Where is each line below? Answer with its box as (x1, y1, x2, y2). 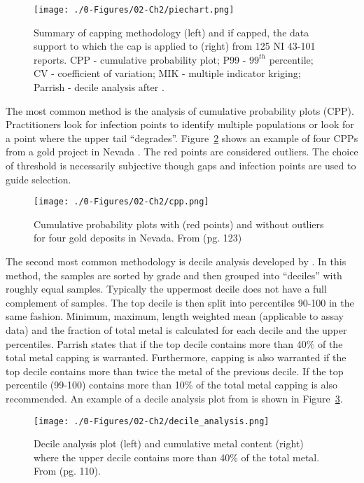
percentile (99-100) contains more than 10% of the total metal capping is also (6, 377, 337, 392)
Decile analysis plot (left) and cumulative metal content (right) (34, 436, 304, 451)
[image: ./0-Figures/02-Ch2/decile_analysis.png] (34, 416, 269, 426)
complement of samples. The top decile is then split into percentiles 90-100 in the (6, 295, 354, 309)
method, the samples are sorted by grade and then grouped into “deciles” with (6, 267, 342, 282)
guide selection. (6, 171, 71, 186)
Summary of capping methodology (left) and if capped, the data (34, 24, 309, 39)
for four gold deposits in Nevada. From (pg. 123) (34, 230, 242, 245)
